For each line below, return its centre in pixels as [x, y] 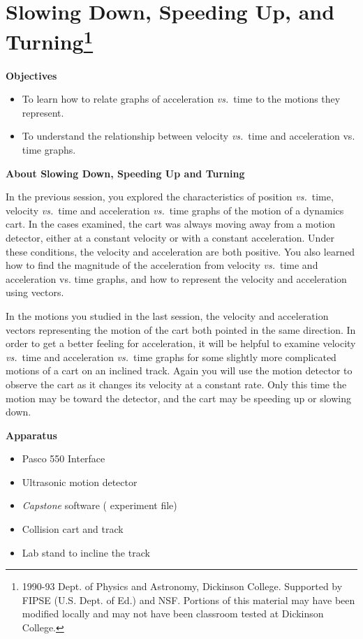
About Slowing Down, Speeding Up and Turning [125, 173]
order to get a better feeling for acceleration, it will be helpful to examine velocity [181, 343]
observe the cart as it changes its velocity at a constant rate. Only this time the [176, 384]
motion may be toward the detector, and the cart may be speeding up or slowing [178, 398]
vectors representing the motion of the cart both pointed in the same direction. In [181, 329]
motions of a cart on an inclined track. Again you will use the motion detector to [179, 370]
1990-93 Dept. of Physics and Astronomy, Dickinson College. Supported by [182, 586]
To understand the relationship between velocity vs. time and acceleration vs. [188, 136]
